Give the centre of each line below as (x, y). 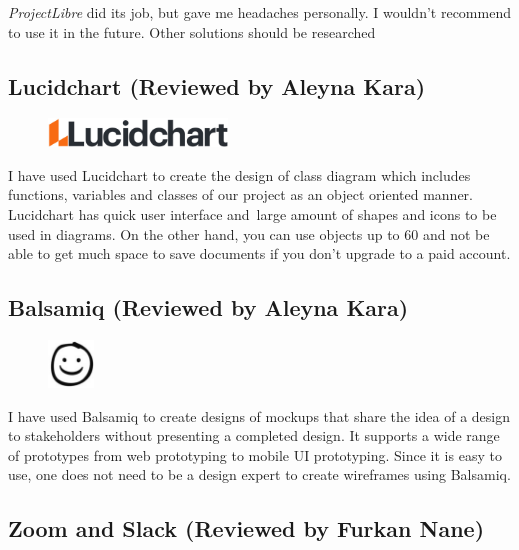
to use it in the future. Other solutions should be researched (192, 31)
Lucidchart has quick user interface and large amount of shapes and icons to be (252, 213)
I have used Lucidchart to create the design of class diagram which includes (239, 174)
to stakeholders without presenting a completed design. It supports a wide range (254, 435)
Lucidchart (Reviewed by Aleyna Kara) (217, 85)
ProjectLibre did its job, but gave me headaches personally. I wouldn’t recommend (259, 12)
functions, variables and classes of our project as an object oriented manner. (240, 194)
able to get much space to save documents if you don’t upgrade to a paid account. (259, 253)
